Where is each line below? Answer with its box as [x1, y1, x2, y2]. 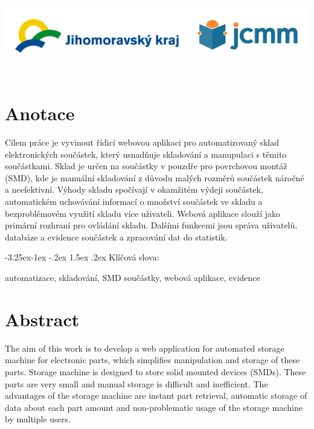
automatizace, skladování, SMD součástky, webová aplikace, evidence [5, 271, 260, 284]
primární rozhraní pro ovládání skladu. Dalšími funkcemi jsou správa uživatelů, [5, 219, 298, 231]
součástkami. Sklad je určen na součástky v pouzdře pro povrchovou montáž [5, 160, 287, 172]
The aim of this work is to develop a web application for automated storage [5, 341, 284, 354]
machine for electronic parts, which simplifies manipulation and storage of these [5, 353, 300, 366]
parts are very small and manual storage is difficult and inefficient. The [5, 377, 268, 390]
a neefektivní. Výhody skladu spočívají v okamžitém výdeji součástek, [5, 183, 263, 196]
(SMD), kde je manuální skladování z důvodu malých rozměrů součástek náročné [5, 171, 304, 184]
